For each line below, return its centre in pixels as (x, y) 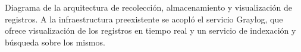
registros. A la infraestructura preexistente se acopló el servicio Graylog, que (144, 19)
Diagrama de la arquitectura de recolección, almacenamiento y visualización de (149, 7)
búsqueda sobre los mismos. (55, 42)
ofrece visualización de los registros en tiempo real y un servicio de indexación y (150, 30)
